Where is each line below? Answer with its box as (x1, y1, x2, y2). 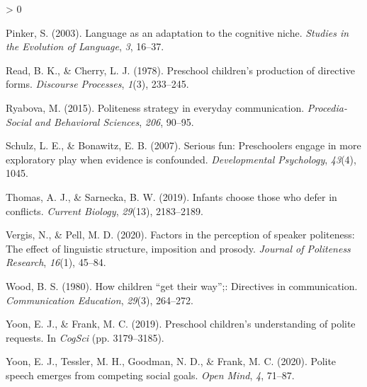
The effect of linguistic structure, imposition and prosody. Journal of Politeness (6, 241, 351, 255)
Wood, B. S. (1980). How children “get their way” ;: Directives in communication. (6, 278, 358, 293)
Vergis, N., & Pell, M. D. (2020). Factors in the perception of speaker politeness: (6, 227, 355, 242)
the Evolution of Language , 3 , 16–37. (6, 39, 164, 54)
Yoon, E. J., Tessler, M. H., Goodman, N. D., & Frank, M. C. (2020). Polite (6, 354, 337, 369)
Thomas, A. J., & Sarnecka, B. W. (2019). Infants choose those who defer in (6, 189, 337, 204)
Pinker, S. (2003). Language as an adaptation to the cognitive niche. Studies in (6, 25, 349, 40)
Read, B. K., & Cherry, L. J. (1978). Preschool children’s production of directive (6, 62, 355, 77)
